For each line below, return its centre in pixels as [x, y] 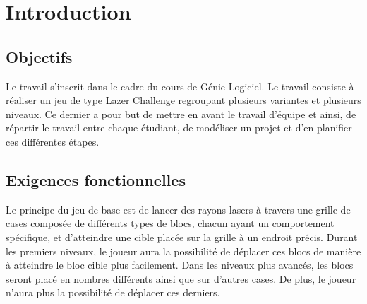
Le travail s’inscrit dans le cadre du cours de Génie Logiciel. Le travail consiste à [180, 86]
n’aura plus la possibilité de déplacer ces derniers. [113, 292]
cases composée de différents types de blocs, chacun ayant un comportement [170, 223]
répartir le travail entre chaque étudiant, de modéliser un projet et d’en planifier [179, 128]
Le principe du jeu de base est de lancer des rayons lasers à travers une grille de [178, 209]
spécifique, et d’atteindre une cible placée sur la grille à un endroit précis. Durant [182, 236]
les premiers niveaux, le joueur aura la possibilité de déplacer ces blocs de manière [183, 251]
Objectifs [39, 56]
